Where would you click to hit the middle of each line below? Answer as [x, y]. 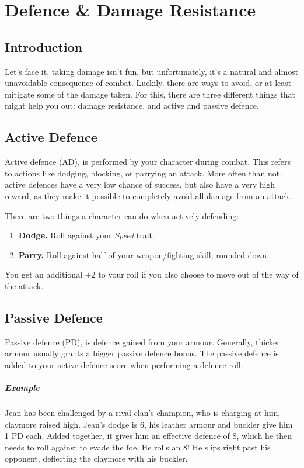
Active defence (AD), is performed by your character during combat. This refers [148, 162]
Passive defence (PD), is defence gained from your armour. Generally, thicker [142, 342]
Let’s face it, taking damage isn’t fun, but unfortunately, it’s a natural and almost [152, 71]
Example [22, 388]
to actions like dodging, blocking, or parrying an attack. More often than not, [144, 173]
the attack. [24, 285]
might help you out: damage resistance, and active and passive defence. [132, 105]
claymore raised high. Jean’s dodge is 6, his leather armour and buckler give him [149, 424]
